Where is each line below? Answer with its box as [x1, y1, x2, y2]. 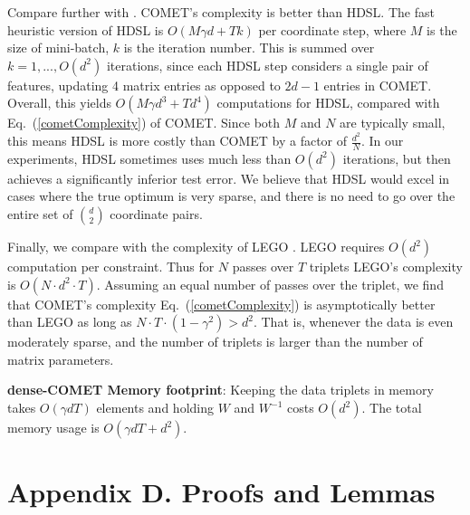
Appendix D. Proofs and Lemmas [7, 473, 436, 510]
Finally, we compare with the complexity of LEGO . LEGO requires [7, 237, 385, 256]
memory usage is [7, 418, 100, 437]
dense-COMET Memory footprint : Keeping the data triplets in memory [7, 380, 434, 399]
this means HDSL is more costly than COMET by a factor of [7, 131, 348, 150]
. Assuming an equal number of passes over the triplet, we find [96, 274, 444, 293]
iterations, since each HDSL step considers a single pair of [106, 55, 428, 74]
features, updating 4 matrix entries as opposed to [7, 75, 281, 94]
